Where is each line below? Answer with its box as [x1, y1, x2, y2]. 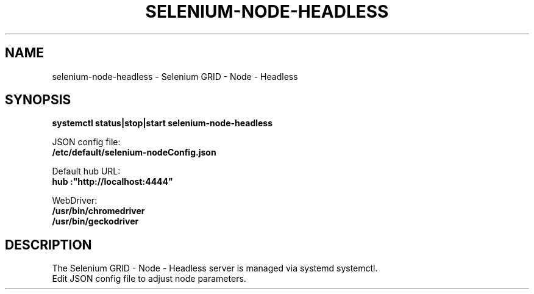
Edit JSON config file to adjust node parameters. [52, 273, 246, 284]
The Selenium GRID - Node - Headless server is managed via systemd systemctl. [52, 263, 378, 274]
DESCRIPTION [5, 237, 92, 253]
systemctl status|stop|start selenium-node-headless [52, 118, 273, 129]
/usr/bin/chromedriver [52, 206, 145, 217]
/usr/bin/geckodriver [52, 216, 139, 227]
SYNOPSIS [5, 92, 71, 108]
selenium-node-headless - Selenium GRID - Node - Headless [52, 71, 298, 82]
